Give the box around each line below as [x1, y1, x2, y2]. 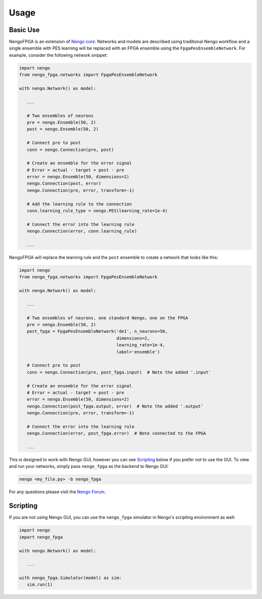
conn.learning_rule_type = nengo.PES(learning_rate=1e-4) [27, 208, 168, 214]
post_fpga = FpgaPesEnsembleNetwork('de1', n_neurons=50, [27, 328, 168, 334]
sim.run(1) [27, 582, 53, 587]
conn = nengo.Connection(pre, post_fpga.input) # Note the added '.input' [27, 369, 211, 375]
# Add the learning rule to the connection [27, 201, 132, 206]
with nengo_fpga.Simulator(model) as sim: [19, 575, 122, 581]
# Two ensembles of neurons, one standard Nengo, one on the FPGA [27, 315, 188, 321]
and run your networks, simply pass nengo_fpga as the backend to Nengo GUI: [9, 463, 169, 469]
